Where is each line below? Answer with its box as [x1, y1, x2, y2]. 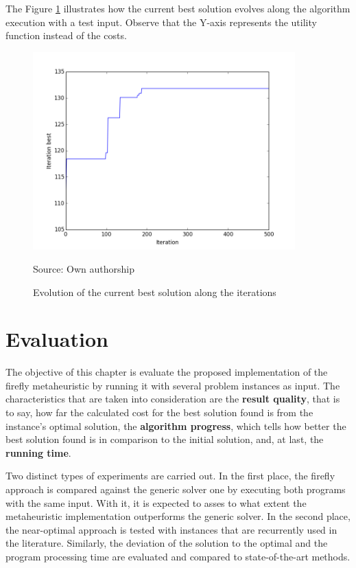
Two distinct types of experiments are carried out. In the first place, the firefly [5, 468, 335, 483]
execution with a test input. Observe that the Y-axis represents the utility [5, 14, 317, 29]
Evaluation [5, 325, 108, 353]
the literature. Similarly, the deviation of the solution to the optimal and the [5, 536, 328, 550]
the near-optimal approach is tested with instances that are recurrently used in [5, 522, 337, 536]
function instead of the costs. [5, 28, 127, 43]
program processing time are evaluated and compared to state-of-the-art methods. [5, 549, 351, 563]
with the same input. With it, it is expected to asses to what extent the [5, 495, 307, 510]
